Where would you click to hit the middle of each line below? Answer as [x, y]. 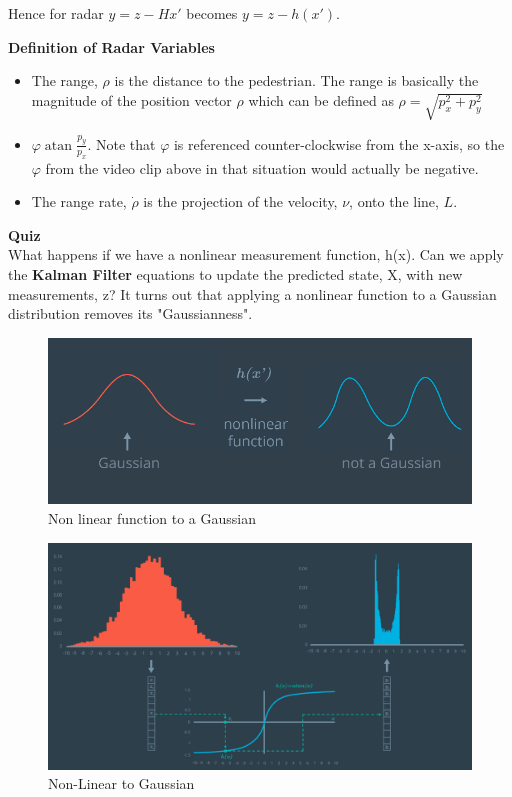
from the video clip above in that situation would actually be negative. [262, 167]
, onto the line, [394, 201]
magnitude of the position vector [131, 99]
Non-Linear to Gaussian [121, 783]
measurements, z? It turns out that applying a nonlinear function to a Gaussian [252, 293]
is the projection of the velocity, [240, 201]
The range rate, [79, 201]
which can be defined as [321, 99]
